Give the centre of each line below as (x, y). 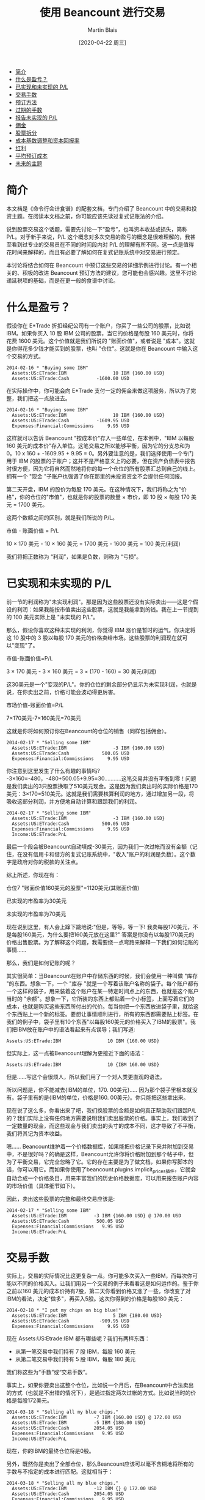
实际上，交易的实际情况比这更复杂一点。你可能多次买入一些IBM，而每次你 (99, 1276)
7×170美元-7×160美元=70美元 (44, 718)
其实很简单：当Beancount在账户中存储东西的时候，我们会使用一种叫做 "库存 (102, 976)
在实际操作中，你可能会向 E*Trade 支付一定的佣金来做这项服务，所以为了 (99, 390)
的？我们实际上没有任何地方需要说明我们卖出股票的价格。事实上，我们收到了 (103, 1118)
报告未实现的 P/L (36, 118)
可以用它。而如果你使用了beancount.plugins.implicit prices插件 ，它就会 (109, 1170)
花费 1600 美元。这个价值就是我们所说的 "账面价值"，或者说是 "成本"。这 (98, 341)
